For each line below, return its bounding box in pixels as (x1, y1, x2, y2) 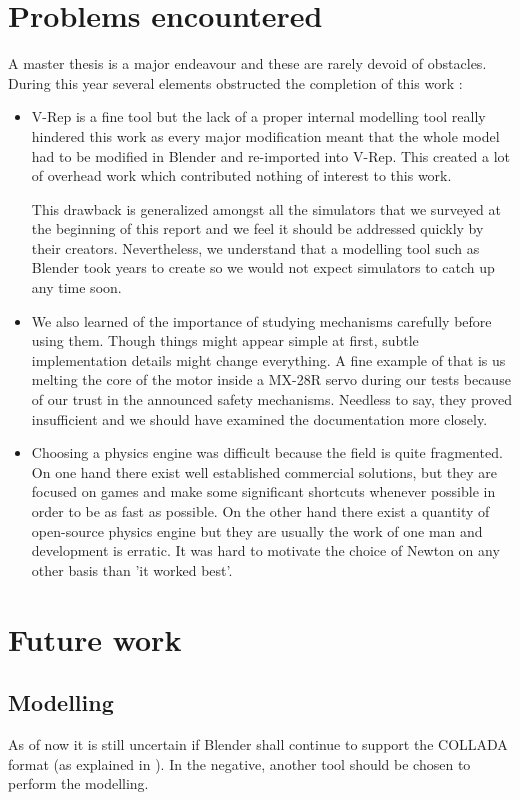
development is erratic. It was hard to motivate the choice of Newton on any (31, 540, 500, 561)
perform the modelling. (8, 773, 149, 794)
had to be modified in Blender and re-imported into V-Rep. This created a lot (31, 145, 510, 166)
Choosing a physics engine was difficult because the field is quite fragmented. (31, 442, 503, 463)
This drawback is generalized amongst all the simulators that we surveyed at (31, 198, 501, 219)
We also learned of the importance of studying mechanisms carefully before (31, 310, 492, 331)
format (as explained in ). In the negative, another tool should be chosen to (8, 753, 471, 774)
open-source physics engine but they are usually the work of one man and (31, 520, 483, 541)
